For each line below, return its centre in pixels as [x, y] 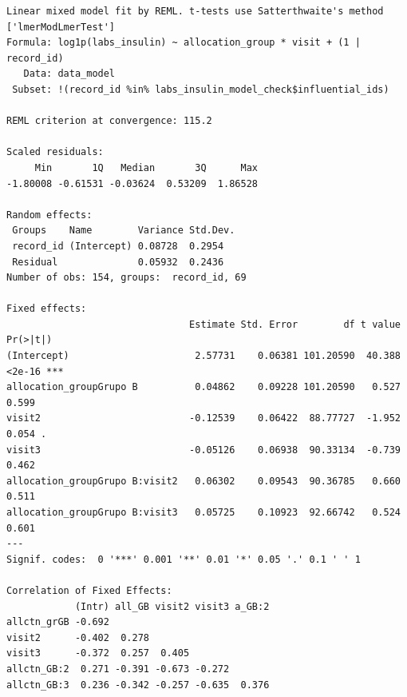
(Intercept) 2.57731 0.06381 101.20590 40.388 [203, 356]
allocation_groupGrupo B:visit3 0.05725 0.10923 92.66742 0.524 [203, 512]
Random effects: [49, 215]
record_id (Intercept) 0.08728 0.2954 [118, 246]
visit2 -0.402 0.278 [78, 637]
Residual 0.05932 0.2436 [118, 262]
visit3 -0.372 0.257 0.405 [98, 653]
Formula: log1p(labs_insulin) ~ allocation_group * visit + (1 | [184, 43]
